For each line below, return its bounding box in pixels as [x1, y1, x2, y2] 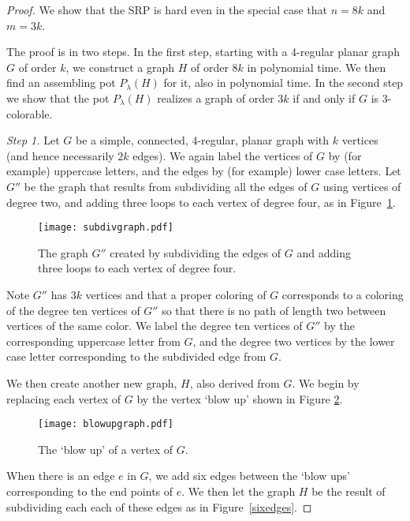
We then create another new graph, [6, 374, 177, 391]
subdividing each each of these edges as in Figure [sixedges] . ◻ [6, 498, 312, 515]
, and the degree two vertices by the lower [192, 332, 395, 349]
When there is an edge [6, 467, 115, 484]
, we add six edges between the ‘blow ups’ [148, 467, 350, 484]
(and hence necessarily [6, 147, 114, 163]
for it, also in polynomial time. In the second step [163, 74, 404, 91]
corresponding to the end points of [6, 482, 173, 499]
